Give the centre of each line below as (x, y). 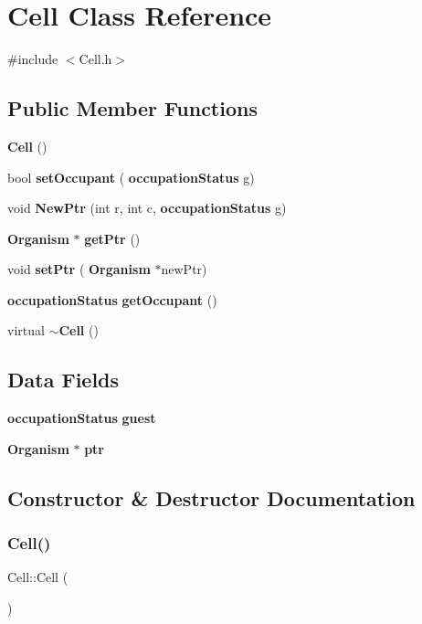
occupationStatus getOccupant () (112, 299)
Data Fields (63, 380)
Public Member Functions (132, 108)
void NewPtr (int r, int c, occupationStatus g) (147, 208)
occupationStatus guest (82, 418)
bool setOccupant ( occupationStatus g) (131, 177)
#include (33, 59)
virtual (26, 330)
